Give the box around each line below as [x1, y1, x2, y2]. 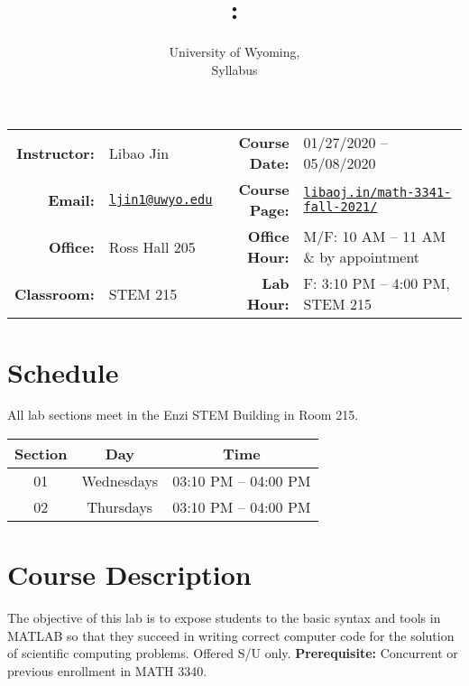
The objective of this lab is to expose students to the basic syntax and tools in [7, 608, 441, 627]
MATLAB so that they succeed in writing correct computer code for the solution [7, 626, 455, 644]
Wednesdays [81, 470, 159, 492]
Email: [48, 189, 95, 210]
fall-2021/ [303, 199, 378, 215]
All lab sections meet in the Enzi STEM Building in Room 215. [7, 405, 359, 424]
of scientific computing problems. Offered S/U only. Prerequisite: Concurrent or [7, 644, 458, 663]
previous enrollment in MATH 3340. [7, 661, 207, 680]
